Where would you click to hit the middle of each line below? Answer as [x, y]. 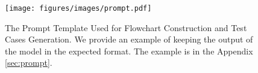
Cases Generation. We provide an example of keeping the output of [129, 39]
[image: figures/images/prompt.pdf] [78, 8]
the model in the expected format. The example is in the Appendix [129, 51]
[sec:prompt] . [29, 63]
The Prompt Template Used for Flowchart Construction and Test [126, 27]
